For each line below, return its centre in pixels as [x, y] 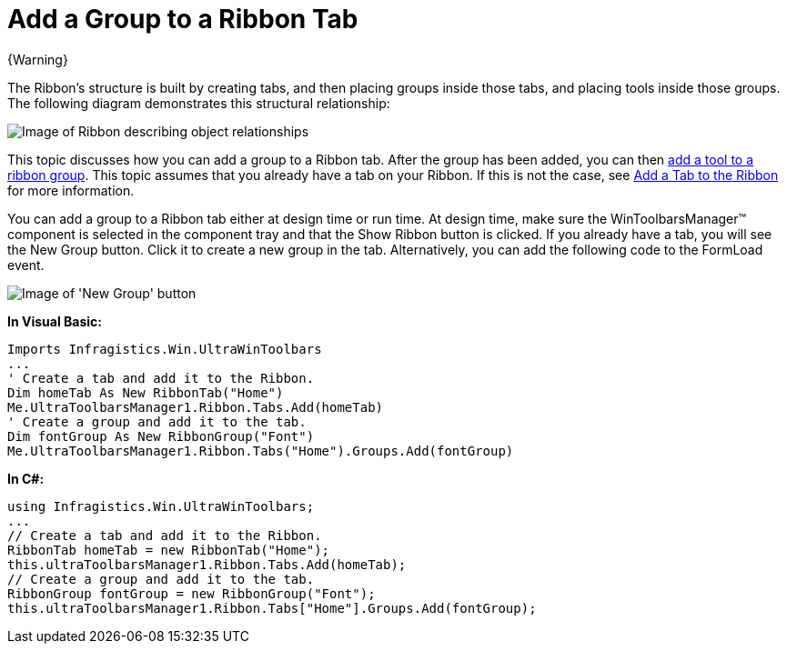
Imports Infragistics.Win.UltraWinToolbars [165, 349]
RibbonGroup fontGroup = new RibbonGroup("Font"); [192, 593]
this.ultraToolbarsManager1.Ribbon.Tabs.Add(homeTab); [207, 564]
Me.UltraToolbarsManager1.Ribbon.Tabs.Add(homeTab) [196, 407]
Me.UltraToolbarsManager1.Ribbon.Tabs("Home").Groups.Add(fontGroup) [261, 451]
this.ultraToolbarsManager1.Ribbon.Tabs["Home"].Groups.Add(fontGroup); [272, 608]
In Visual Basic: [55, 321]
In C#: [26, 478]
